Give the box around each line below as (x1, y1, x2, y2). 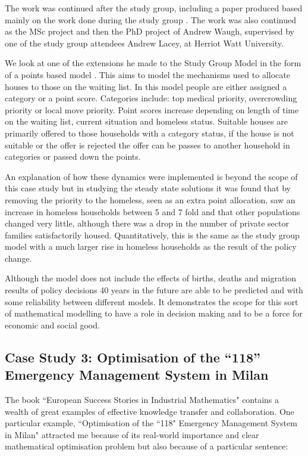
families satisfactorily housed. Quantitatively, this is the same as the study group (5, 228, 300, 241)
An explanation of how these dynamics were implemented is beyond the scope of (5, 170, 298, 182)
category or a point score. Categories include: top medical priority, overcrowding (5, 92, 297, 104)
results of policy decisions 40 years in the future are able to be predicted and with (5, 284, 303, 296)
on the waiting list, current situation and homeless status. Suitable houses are (5, 115, 288, 128)
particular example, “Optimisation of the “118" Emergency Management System (5, 417, 297, 429)
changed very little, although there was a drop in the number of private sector (5, 217, 289, 229)
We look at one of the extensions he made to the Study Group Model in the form (5, 57, 301, 69)
